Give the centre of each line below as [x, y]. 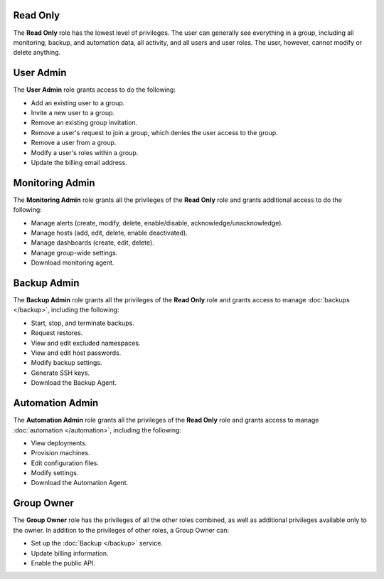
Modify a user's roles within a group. [85, 152]
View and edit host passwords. [76, 353]
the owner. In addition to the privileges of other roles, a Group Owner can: [121, 530]
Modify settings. [55, 473]
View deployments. [59, 443]
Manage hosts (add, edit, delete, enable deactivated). [109, 233]
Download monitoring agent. [73, 262]
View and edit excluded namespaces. [86, 343]
